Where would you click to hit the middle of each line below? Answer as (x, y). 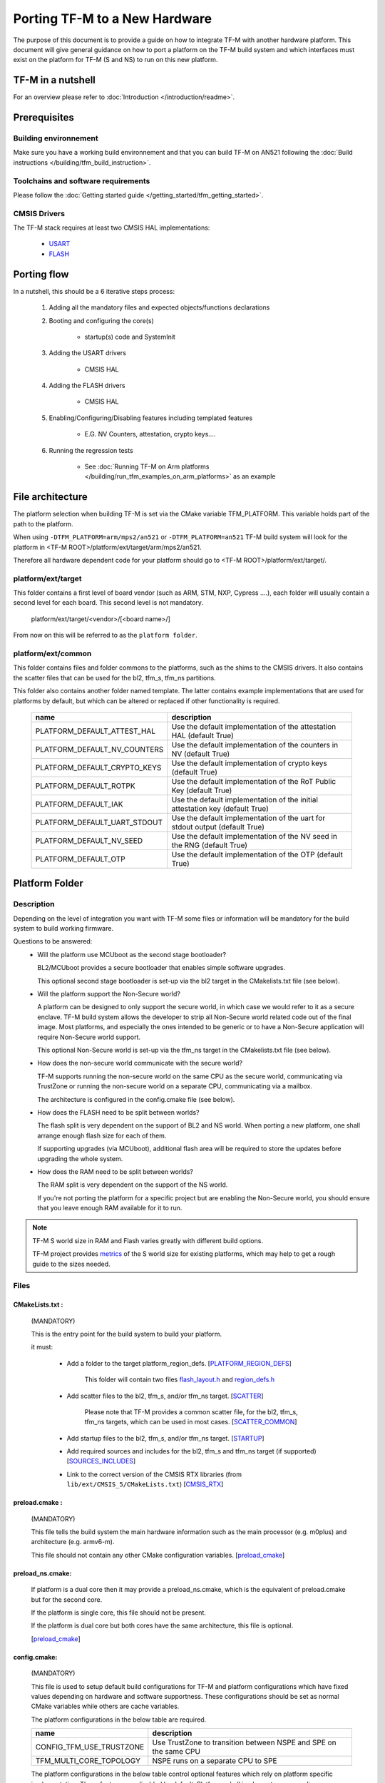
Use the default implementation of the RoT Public (254, 781)
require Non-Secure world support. (89, 1037)
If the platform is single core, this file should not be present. (119, 1613)
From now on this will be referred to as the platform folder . (105, 635)
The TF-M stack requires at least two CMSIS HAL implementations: (112, 228)
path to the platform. (43, 523)
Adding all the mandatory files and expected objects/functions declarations (159, 307)
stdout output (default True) (218, 827)
